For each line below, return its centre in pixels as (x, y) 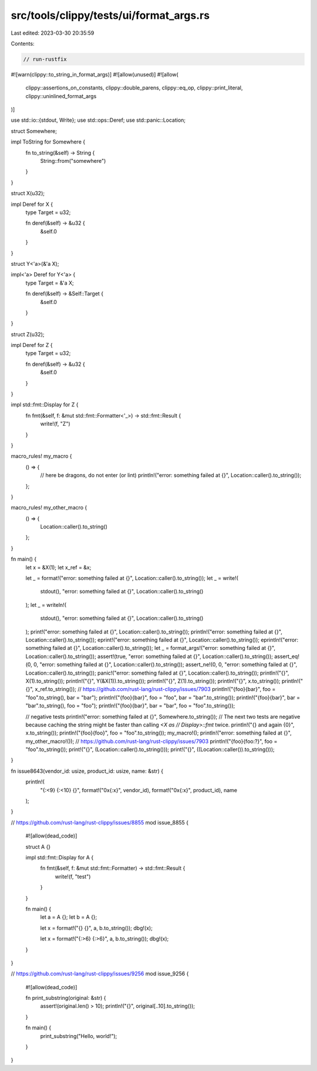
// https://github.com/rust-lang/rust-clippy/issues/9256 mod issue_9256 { (100, 974)
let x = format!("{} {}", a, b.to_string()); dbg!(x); (96, 928)
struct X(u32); (28, 193)
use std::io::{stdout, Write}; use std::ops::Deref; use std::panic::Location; (98, 120)
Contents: (23, 44)
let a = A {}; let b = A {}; (69, 917)
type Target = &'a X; (50, 283)
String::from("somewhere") (73, 161)
